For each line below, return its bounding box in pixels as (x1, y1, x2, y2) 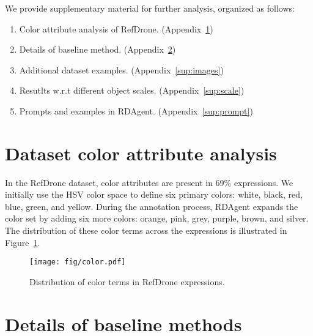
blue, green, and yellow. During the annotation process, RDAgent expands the (5, 200, 298, 212)
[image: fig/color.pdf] (29, 258, 126, 267)
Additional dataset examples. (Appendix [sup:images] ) (19, 63, 224, 76)
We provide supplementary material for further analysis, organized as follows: (5, 2, 295, 14)
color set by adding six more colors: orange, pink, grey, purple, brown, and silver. (5, 212, 309, 225)
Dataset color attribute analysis (5, 140, 277, 165)
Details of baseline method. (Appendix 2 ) (19, 43, 176, 56)
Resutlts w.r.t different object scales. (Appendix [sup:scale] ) (19, 84, 245, 97)
